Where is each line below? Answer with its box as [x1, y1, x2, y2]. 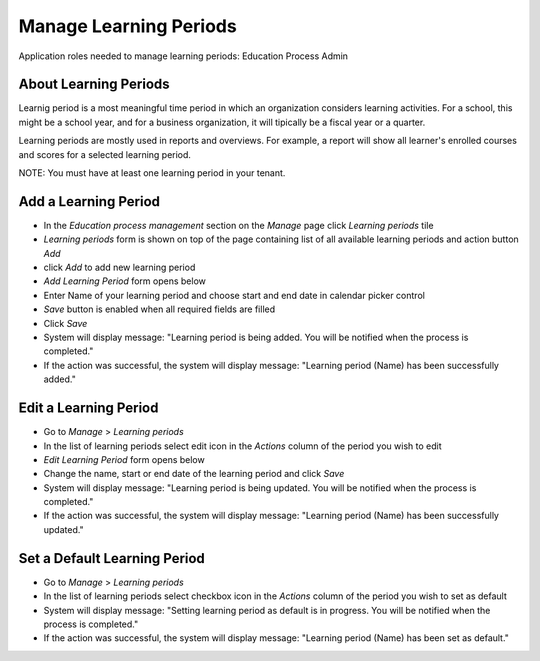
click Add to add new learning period [43, 261, 196, 274]
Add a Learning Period [18, 193, 160, 210]
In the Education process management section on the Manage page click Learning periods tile [43, 219, 434, 231]
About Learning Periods [18, 76, 170, 93]
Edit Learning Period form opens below [43, 453, 205, 465]
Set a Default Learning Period [18, 550, 205, 567]
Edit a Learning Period [18, 400, 159, 417]
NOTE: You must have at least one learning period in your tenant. [18, 167, 286, 179]
